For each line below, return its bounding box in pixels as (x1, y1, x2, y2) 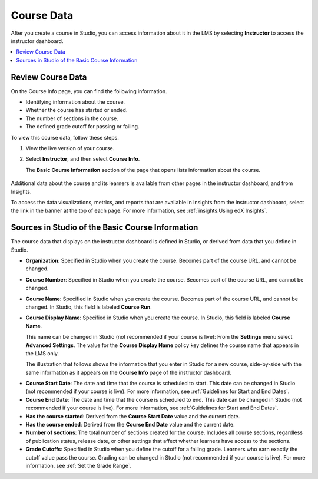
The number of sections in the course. (25, 115, 119, 122)
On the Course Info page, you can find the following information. (11, 87, 167, 94)
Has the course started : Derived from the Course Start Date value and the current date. (25, 412, 240, 419)
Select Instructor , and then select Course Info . (25, 156, 140, 163)
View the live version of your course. (25, 144, 115, 151)
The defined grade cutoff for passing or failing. (25, 123, 140, 130)
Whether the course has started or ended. (25, 107, 128, 114)
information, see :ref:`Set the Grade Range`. (25, 462, 132, 469)
